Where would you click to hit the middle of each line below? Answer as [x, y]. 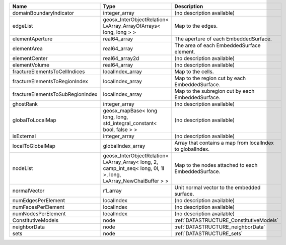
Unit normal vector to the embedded [218, 188]
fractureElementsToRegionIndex [50, 81]
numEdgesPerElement [39, 200]
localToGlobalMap [34, 146]
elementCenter [30, 58]
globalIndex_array [124, 146]
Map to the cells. [194, 72]
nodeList [23, 168]
